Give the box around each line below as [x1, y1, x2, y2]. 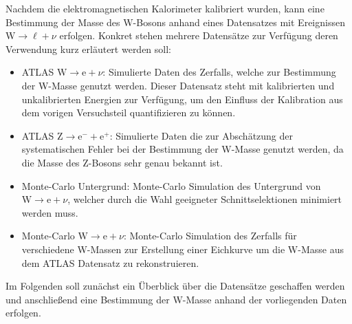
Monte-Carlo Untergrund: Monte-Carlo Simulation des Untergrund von [21, 178, 321, 193]
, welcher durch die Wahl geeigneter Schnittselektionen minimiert [67, 192, 342, 206]
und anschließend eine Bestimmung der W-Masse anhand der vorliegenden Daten [5, 292, 347, 306]
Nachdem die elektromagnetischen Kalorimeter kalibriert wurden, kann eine [5, 1, 324, 15]
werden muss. [21, 205, 78, 219]
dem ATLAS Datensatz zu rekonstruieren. [21, 255, 199, 270]
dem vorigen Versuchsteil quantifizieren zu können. [21, 105, 236, 120]
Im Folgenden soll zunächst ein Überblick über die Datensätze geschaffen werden [5, 279, 345, 293]
